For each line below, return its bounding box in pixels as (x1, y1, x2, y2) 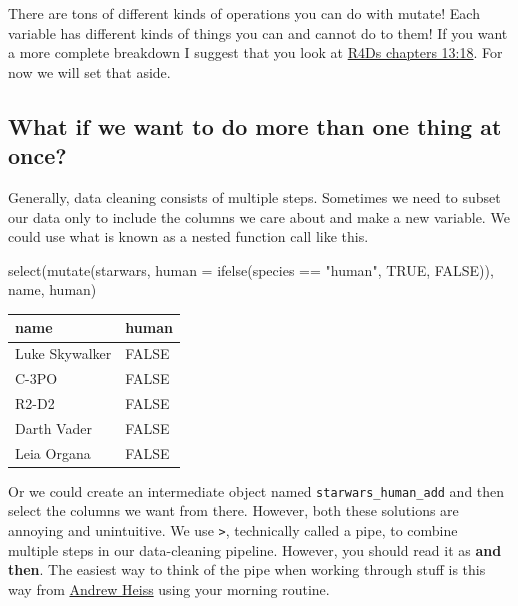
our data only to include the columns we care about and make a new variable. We (8, 206, 510, 227)
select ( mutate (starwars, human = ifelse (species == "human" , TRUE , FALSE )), (8, 259, 494, 280)
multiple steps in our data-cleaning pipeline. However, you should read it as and (8, 539, 502, 560)
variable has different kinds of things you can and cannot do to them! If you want (8, 22, 508, 43)
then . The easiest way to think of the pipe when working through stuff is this (8, 559, 486, 580)
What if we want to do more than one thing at (8, 110, 502, 141)
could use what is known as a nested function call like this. (8, 226, 369, 247)
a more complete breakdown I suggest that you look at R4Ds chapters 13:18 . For (8, 42, 503, 63)
